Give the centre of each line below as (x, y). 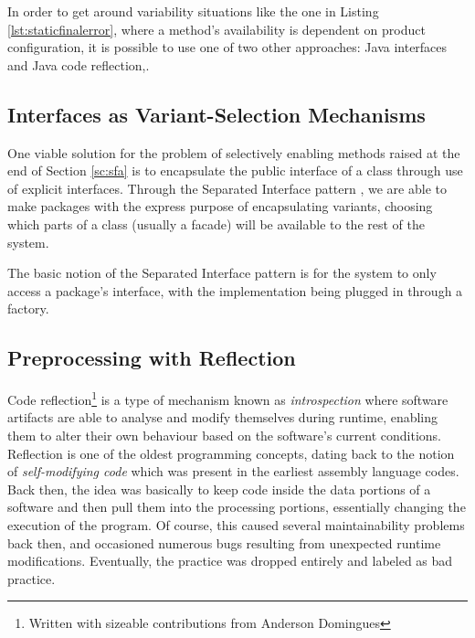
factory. (28, 308)
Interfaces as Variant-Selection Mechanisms (216, 114)
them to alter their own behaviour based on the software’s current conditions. (224, 435)
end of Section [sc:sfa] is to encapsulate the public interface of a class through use (235, 170)
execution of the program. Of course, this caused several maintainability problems (236, 524)
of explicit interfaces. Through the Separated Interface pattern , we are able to (227, 188)
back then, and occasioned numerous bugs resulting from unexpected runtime (224, 542)
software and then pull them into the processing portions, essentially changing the (237, 507)
